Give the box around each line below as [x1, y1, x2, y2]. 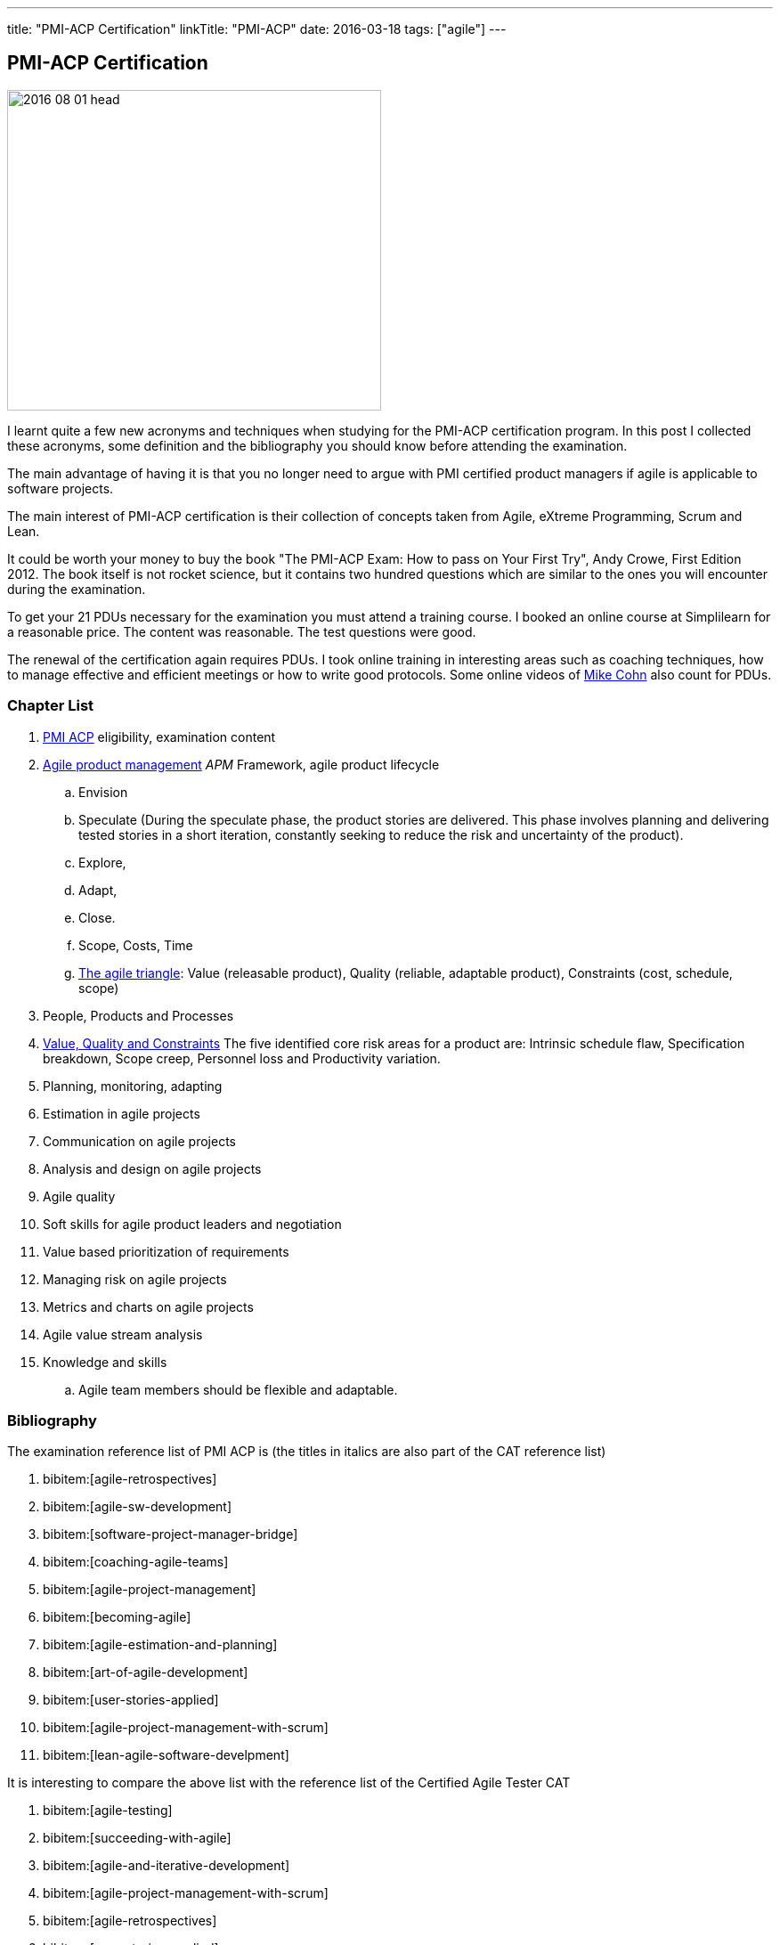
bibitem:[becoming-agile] [43, 1609, 191, 1625]
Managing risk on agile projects [43, 1271, 227, 1287]
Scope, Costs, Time [78, 937, 193, 953]
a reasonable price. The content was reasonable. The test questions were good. [7, 623, 476, 639]
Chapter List [7, 696, 94, 715]
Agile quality [43, 1188, 116, 1204]
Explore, [78, 854, 126, 870]
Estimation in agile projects [43, 1105, 200, 1121]
